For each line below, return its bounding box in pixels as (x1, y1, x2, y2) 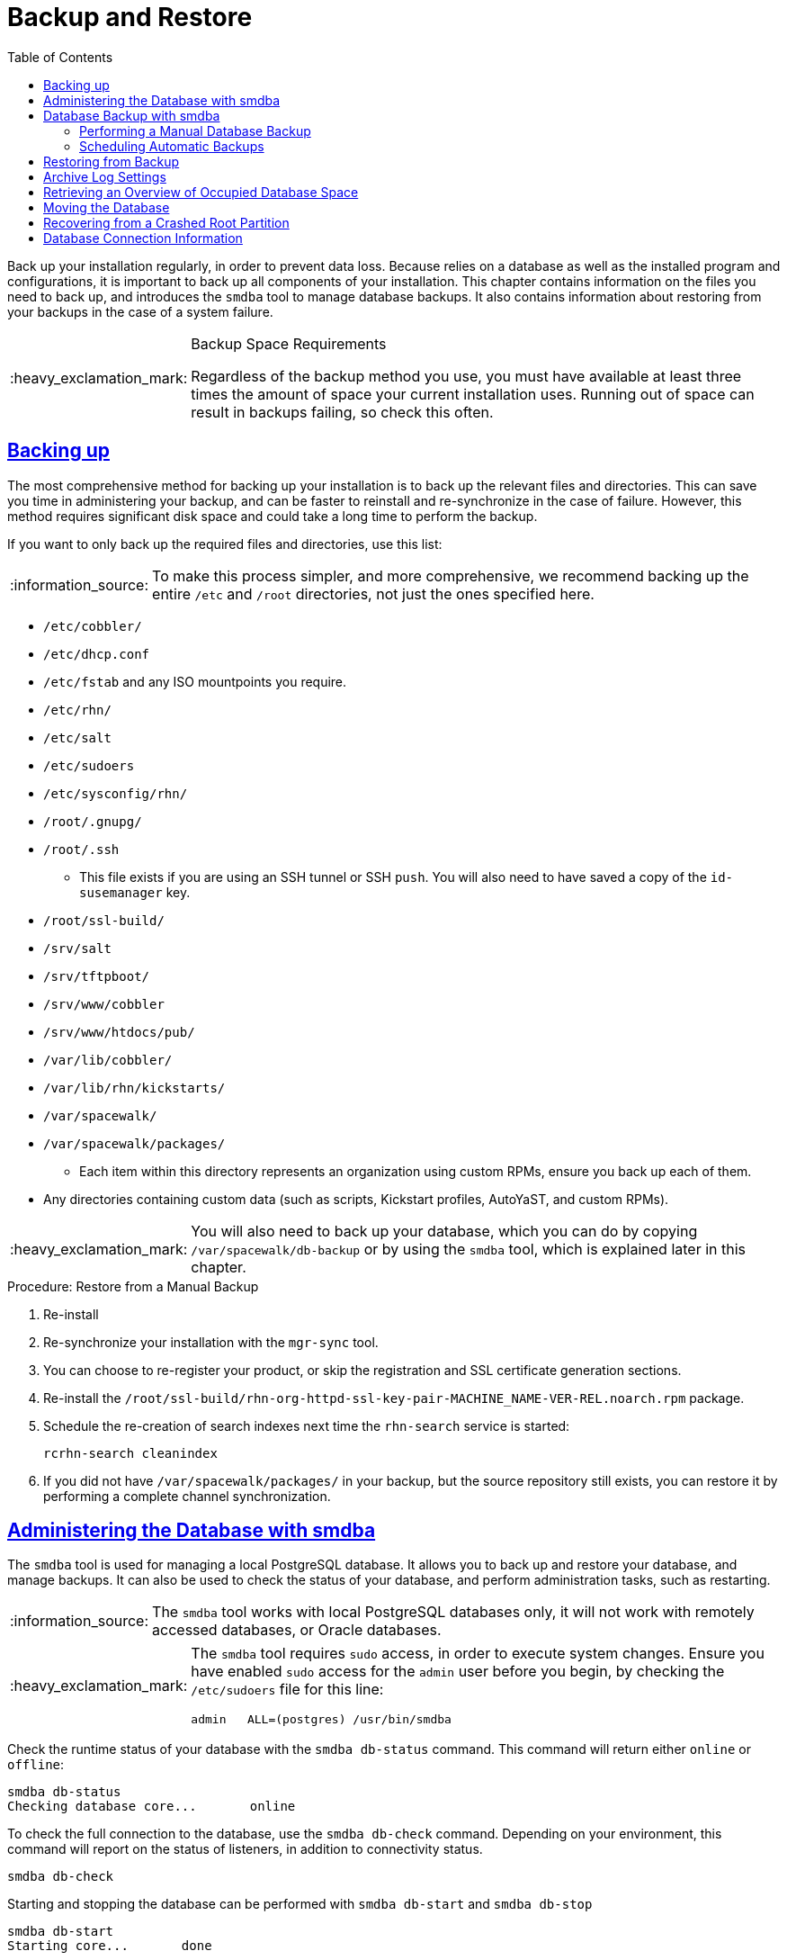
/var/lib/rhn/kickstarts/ (43, 1080, 226, 1095)
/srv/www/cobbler (43, 996, 165, 1011)
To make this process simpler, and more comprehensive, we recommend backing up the (152, 566, 749, 585)
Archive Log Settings (43, 168, 166, 184)
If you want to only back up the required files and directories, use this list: (7, 535, 443, 552)
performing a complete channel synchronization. (43, 1488, 331, 1504)
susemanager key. (79, 884, 191, 900)
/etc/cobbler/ (43, 618, 142, 634)
